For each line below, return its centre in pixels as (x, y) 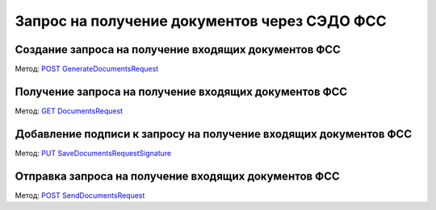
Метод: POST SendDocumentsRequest (80, 195)
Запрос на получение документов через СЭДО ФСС (201, 21)
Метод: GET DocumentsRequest (69, 111)
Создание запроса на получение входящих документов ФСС (178, 49)
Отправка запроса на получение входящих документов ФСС (177, 176)
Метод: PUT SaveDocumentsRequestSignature (93, 153)
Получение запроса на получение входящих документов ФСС (181, 91)
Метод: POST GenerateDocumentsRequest (87, 69)
